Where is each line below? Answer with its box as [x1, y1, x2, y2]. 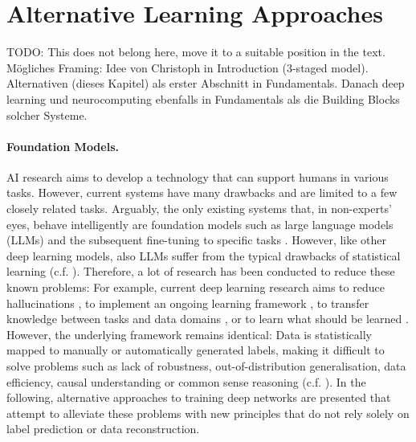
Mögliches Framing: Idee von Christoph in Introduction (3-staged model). [6, 59, 369, 76]
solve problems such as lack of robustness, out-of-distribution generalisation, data [6, 358, 406, 374]
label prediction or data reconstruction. [6, 420, 200, 437]
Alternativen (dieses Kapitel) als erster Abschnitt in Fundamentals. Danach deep [6, 75, 405, 92]
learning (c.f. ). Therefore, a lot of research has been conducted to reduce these [6, 263, 395, 280]
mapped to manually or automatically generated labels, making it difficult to [6, 342, 385, 358]
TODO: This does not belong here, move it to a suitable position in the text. [6, 43, 385, 60]
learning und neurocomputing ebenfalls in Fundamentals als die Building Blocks [6, 90, 400, 107]
